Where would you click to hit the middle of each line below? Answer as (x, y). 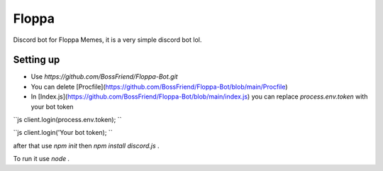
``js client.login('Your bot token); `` (63, 133)
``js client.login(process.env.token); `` (67, 120)
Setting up (37, 60)
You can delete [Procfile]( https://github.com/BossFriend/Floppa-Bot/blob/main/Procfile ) (159, 87)
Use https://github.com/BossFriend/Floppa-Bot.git (104, 77)
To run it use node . (41, 159)
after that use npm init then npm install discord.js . (86, 145)
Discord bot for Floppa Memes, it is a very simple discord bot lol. (107, 40)
